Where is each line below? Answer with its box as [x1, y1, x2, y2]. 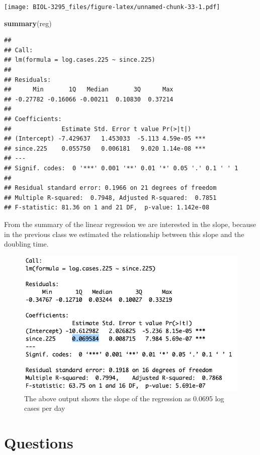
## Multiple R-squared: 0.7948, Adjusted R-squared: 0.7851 [4, 194, 217, 201]
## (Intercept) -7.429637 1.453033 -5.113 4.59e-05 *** [4, 135, 206, 143]
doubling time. [4, 239, 49, 249]
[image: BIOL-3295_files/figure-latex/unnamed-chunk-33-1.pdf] [4, 4, 220, 11]
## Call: [4, 46, 33, 54]
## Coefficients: [4, 116, 62, 123]
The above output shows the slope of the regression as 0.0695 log [24, 393, 224, 403]
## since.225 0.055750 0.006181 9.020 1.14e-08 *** [4, 145, 206, 152]
